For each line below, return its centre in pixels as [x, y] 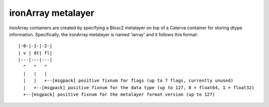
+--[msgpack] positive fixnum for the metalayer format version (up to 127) [119, 95]
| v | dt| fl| [35, 53]
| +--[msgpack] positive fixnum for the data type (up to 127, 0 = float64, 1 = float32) [139, 87]
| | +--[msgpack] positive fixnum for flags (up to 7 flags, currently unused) [128, 81]
